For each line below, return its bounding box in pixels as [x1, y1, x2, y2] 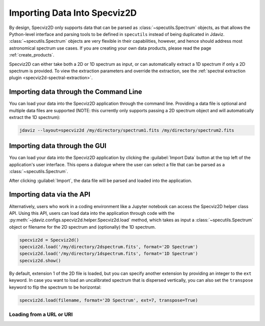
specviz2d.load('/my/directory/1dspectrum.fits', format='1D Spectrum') [19, 251, 198, 257]
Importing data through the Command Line [9, 88, 142, 96]
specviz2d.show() [19, 258, 61, 263]
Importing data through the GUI [9, 142, 106, 150]
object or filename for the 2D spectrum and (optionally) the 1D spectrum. [9, 224, 156, 230]
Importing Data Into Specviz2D [9, 7, 137, 18]
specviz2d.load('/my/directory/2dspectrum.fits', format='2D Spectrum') [19, 244, 198, 250]
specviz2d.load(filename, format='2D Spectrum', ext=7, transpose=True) [19, 297, 198, 303]
